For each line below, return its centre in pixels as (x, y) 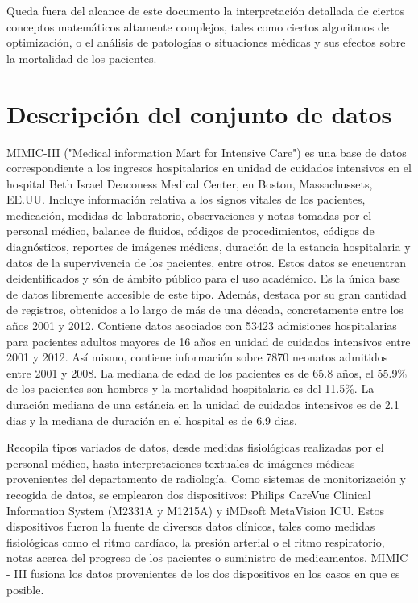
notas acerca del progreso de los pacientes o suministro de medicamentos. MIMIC (207, 558)
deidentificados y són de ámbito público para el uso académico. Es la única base (203, 278)
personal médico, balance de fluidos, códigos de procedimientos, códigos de (190, 231)
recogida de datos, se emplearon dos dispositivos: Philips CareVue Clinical (189, 494)
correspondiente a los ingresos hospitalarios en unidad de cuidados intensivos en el (209, 168)
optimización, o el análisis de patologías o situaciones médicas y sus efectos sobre (206, 42)
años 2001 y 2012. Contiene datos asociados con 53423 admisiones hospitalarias (202, 326)
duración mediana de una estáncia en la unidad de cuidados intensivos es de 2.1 (203, 404)
